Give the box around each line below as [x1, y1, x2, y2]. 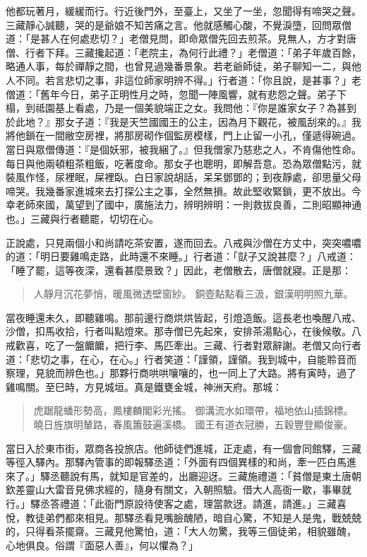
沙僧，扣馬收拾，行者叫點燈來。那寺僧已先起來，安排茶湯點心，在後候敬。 [6, 324, 351, 339]
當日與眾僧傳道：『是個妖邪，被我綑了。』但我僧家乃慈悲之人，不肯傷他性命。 [6, 141, 361, 156]
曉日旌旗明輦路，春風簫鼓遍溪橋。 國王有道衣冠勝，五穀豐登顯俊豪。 [33, 417, 354, 432]
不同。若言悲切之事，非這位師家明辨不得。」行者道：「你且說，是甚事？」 [15, 72, 351, 87]
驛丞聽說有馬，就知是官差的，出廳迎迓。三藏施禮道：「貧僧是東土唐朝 [40, 468, 361, 483]
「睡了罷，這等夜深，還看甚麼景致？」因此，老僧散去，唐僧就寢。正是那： [6, 262, 351, 277]
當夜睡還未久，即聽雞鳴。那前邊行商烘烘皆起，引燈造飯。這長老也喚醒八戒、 [6, 310, 361, 324]
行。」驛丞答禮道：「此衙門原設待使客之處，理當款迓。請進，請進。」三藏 [6, 496, 337, 510]
